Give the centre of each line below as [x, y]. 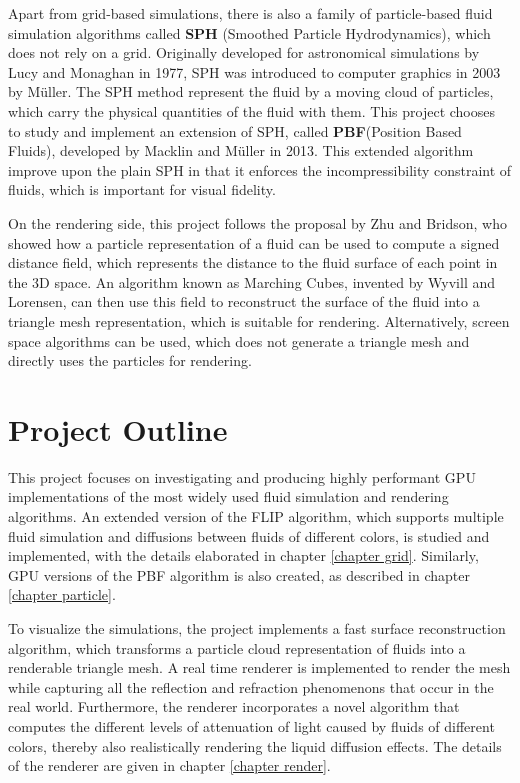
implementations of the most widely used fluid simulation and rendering [228, 496]
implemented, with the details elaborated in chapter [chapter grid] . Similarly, [243, 555]
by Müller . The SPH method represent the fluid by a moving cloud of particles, [251, 91]
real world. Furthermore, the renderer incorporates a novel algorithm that [234, 706]
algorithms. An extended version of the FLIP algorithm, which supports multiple [256, 516]
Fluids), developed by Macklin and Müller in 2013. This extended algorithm [241, 150]
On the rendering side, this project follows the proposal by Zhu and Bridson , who [257, 222]
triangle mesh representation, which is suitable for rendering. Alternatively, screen [259, 320]
